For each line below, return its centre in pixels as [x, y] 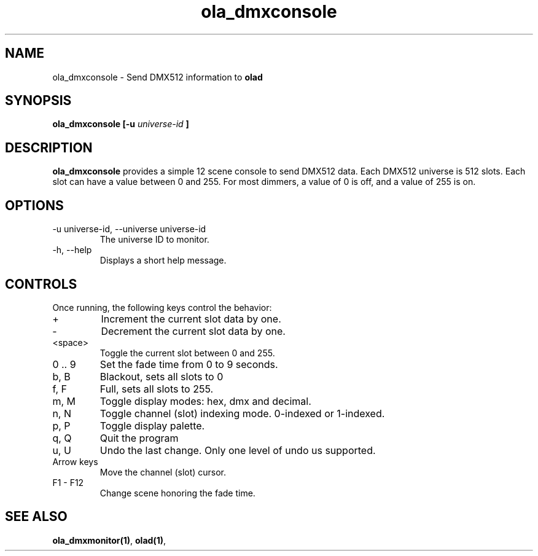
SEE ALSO [36, 517]
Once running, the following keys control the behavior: [162, 307]
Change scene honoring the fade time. [177, 493]
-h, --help [72, 250]
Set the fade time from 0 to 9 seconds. [189, 364]
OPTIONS [34, 205]
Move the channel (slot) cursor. [163, 472]
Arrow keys [75, 461]
